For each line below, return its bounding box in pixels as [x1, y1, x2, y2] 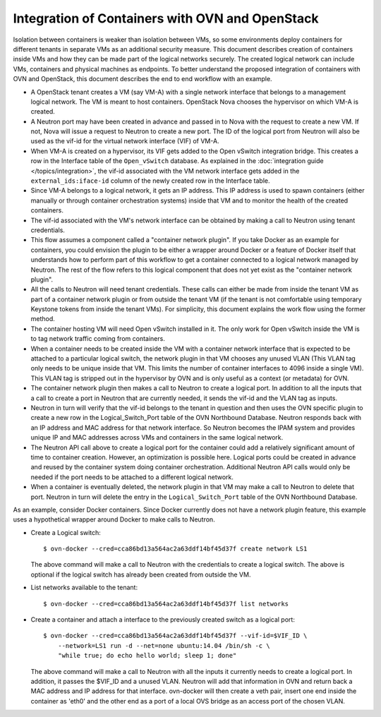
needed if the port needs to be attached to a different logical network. [30, 473, 234, 481]
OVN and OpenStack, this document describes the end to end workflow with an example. [13, 75, 272, 83]
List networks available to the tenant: [30, 583, 138, 592]
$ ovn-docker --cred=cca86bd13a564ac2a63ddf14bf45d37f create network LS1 [43, 545, 308, 553]
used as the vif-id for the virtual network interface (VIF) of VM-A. [30, 137, 219, 145]
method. [30, 315, 56, 323]
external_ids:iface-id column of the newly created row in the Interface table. [30, 176, 271, 185]
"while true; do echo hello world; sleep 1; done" [57, 651, 237, 660]
